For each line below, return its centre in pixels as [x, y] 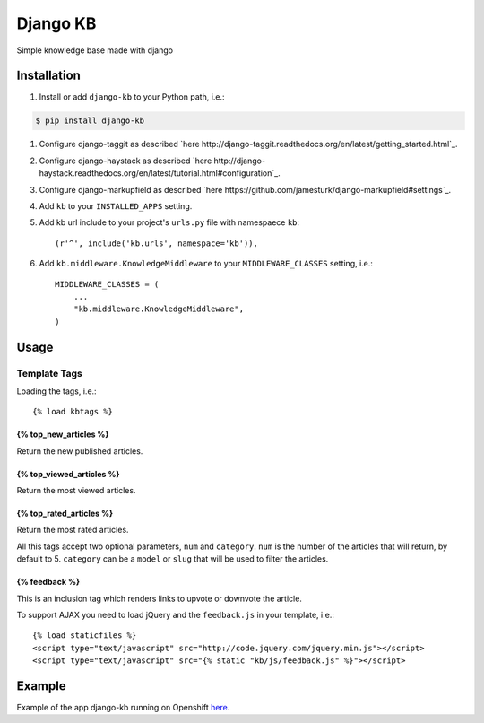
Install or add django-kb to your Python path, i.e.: [132, 97]
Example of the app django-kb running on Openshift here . [123, 708]
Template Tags [49, 373]
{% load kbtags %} [73, 412]
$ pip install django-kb [90, 121]
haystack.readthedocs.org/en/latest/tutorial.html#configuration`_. [160, 173]
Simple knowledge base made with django [95, 50]
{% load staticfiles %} [85, 636]
